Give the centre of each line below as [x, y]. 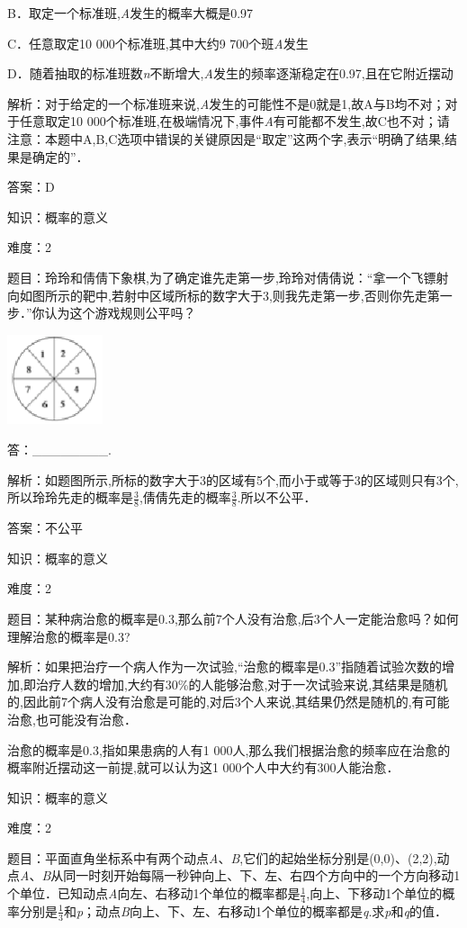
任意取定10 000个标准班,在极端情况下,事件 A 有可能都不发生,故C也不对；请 [234, 121]
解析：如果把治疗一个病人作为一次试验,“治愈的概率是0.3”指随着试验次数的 [225, 667]
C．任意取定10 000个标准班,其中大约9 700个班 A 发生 [158, 43]
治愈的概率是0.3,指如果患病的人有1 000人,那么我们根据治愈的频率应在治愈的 [229, 749]
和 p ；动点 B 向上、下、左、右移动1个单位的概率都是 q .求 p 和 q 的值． [255, 910]
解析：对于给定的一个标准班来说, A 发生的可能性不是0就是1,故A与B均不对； [226, 103]
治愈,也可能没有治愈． [72, 719]
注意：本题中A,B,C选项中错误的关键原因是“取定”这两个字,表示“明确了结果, [226, 138]
